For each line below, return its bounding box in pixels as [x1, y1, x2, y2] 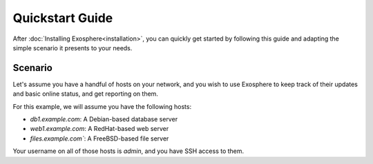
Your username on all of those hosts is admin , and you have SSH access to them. [12, 147, 245, 155]
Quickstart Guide [12, 10, 113, 25]
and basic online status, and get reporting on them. [12, 90, 159, 98]
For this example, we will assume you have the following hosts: [12, 102, 192, 110]
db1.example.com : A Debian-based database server [30, 115, 178, 123]
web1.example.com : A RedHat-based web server [30, 125, 169, 133]
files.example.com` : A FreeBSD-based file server [30, 134, 169, 143]
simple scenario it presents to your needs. [12, 43, 133, 52]
